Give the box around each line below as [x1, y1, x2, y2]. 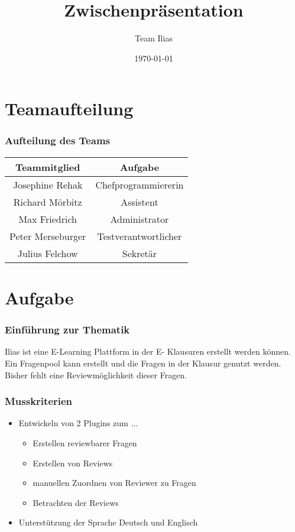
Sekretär [122, 246, 157, 260]
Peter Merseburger [9, 229, 86, 243]
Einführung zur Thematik [5, 322, 130, 337]
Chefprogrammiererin [95, 177, 184, 192]
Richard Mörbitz [13, 194, 82, 209]
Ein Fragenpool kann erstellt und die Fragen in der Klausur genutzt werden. [5, 356, 281, 369]
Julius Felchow [17, 246, 78, 260]
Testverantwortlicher [97, 229, 182, 243]
